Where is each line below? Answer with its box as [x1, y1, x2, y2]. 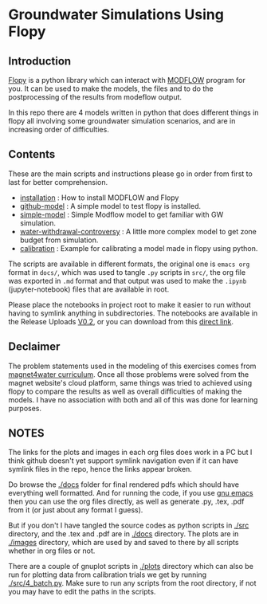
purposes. [8, 403, 42, 413]
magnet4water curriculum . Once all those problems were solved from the [8, 369, 249, 379]
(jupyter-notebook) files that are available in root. [8, 284, 170, 294]
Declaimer [8, 340, 61, 354]
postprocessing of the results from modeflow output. [8, 92, 182, 101]
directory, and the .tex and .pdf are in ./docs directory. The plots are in [8, 529, 239, 539]
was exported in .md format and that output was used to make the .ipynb [8, 276, 247, 285]
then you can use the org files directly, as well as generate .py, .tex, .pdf [8, 496, 245, 507]
